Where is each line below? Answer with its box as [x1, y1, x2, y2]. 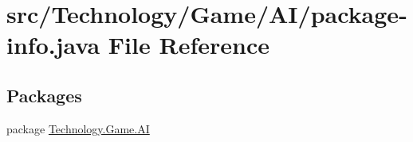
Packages [6, 83, 82, 107]
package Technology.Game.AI [6, 120, 150, 136]
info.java [6, 29, 100, 61]
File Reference [108, 29, 269, 61]
